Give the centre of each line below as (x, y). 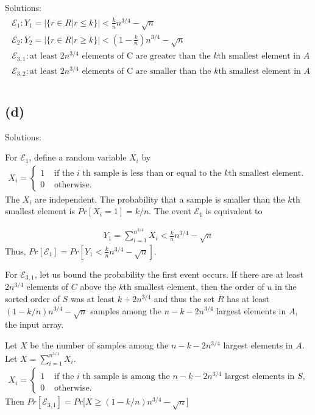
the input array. (34, 324)
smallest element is (40, 211)
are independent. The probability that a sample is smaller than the (160, 199)
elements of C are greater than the (146, 56)
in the (286, 287)
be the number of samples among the (99, 345)
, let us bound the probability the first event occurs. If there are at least (169, 274)
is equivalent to (234, 211)
